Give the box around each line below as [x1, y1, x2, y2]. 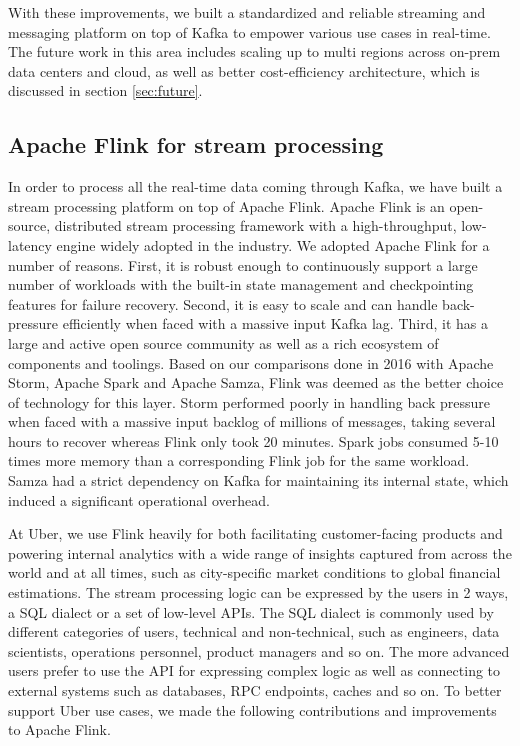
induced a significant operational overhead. [8, 489, 270, 510]
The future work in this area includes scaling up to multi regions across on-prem [8, 41, 501, 62]
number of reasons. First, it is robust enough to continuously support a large [8, 254, 478, 275]
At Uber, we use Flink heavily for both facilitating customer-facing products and [8, 523, 503, 544]
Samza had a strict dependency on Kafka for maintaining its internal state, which [8, 470, 509, 491]
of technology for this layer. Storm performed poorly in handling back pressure [8, 391, 491, 412]
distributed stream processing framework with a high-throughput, [54, 215, 457, 236]
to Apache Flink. [8, 719, 111, 740]
